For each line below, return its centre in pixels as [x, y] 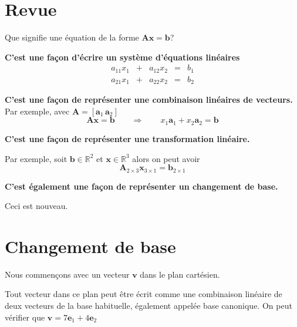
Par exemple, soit [36, 158]
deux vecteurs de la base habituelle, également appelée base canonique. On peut [148, 306]
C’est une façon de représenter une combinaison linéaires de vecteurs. [149, 100]
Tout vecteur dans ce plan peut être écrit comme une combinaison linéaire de [144, 294]
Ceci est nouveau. [36, 206]
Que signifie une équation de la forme [72, 37]
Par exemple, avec [37, 111]
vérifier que [25, 317]
